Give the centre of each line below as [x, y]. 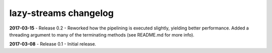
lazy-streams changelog [61, 13]
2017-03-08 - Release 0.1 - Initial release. [53, 44]
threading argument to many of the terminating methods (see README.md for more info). [102, 34]
